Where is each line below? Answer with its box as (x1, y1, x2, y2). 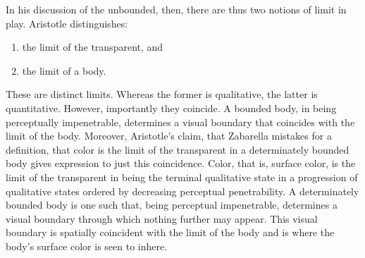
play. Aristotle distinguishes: (6, 16, 128, 30)
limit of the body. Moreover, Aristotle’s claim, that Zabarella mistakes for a (6, 128, 332, 143)
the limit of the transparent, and (22, 39, 163, 54)
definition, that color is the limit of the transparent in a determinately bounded (6, 142, 349, 156)
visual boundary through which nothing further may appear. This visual (6, 211, 318, 226)
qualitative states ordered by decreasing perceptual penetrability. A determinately (6, 183, 359, 198)
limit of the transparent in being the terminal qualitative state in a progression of (6, 169, 358, 184)
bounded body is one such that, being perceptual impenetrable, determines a (6, 197, 338, 212)
